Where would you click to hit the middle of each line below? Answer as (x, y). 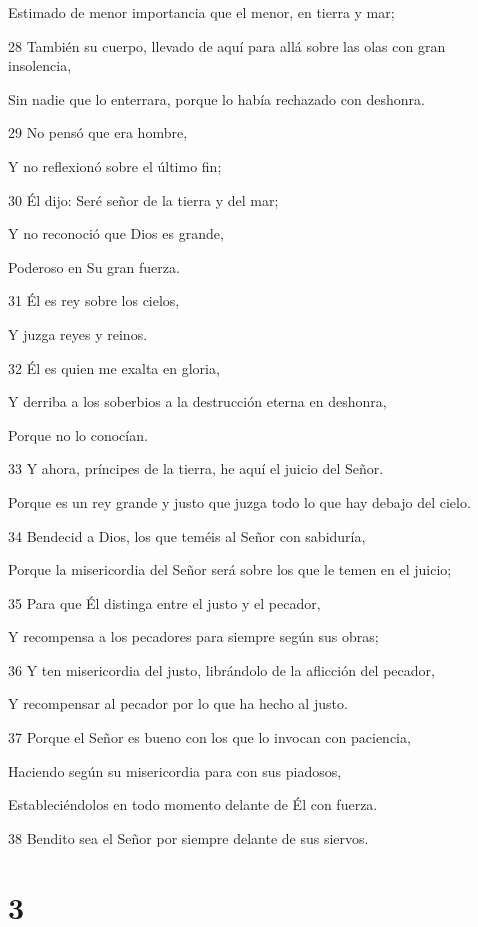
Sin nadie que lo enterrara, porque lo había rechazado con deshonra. (216, 98)
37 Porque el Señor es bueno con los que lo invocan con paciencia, (209, 737)
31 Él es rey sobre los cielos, (94, 300)
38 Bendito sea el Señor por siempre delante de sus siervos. (188, 837)
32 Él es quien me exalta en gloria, (114, 367)
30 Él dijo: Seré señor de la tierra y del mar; (143, 199)
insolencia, (40, 65)
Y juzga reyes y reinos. (78, 333)
